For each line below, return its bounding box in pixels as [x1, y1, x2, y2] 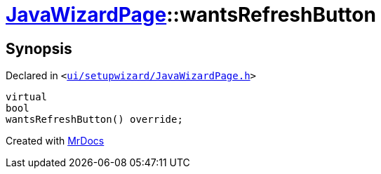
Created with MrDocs [6, 135, 105, 147]
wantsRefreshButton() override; [6, 114, 183, 126]
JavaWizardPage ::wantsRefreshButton [6, 3, 376, 27]
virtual [6, 91, 48, 103]
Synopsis [6, 39, 72, 58]
